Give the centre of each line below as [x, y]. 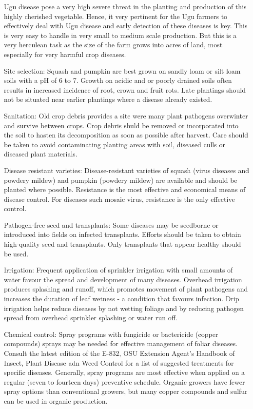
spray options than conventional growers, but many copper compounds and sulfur [126, 391]
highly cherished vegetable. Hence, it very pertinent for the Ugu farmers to [116, 16]
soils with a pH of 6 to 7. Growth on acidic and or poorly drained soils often [118, 80]
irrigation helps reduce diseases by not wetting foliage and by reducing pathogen [124, 308]
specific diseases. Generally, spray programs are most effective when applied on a [124, 372]
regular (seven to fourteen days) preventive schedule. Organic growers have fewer [125, 381]
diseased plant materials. [41, 154]
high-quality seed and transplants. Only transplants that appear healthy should [123, 244]
